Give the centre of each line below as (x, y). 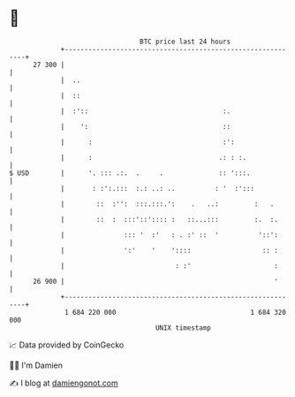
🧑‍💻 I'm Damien (36, 365)
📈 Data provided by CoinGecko (67, 345)
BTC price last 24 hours (185, 42)
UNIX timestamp (183, 328)
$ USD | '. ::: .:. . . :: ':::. (130, 173)
